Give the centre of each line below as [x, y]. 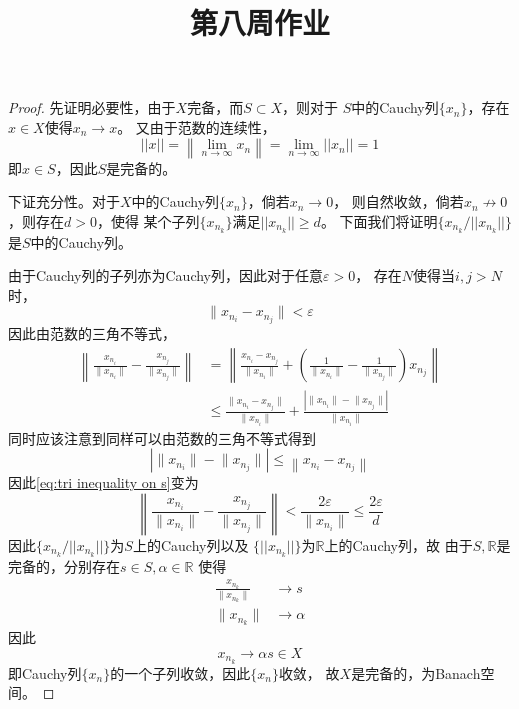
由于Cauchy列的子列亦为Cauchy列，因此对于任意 [165, 275]
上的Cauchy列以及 [190, 544]
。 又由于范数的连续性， [196, 126]
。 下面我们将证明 [379, 220]
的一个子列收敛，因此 [180, 672]
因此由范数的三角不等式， [92, 333]
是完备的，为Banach [416, 672]
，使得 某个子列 [148, 220]
